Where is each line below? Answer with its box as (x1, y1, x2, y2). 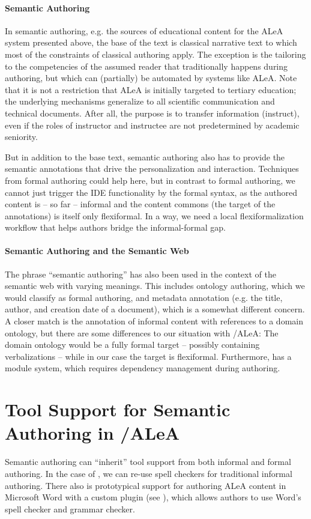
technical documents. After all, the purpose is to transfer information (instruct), (5, 106, 300, 119)
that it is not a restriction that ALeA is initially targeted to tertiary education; (5, 83, 297, 96)
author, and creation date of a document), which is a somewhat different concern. (5, 303, 305, 315)
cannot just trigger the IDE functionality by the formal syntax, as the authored (5, 186, 297, 198)
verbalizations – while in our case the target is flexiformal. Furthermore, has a (5, 350, 292, 362)
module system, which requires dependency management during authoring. (5, 362, 280, 374)
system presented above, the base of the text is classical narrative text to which (5, 36, 297, 49)
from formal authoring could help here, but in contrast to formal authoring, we (5, 174, 295, 186)
